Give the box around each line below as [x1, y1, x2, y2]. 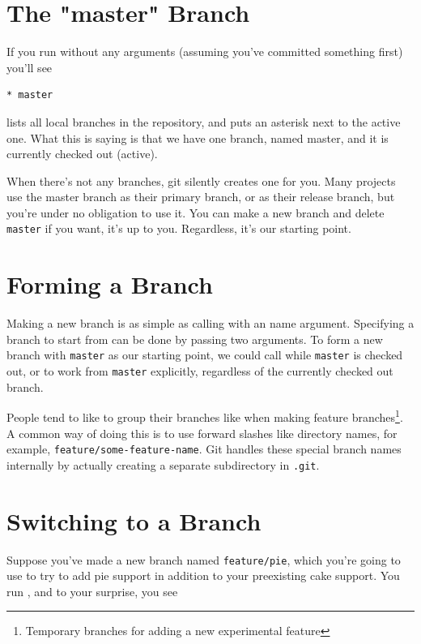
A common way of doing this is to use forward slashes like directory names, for [6, 424, 398, 441]
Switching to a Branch [6, 504, 262, 537]
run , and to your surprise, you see [6, 582, 178, 599]
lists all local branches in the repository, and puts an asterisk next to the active [6, 113, 401, 130]
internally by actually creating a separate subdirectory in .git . [6, 456, 320, 473]
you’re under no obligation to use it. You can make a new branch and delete [6, 204, 385, 221]
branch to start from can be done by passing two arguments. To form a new [6, 330, 383, 347]
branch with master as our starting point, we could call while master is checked [6, 346, 403, 363]
